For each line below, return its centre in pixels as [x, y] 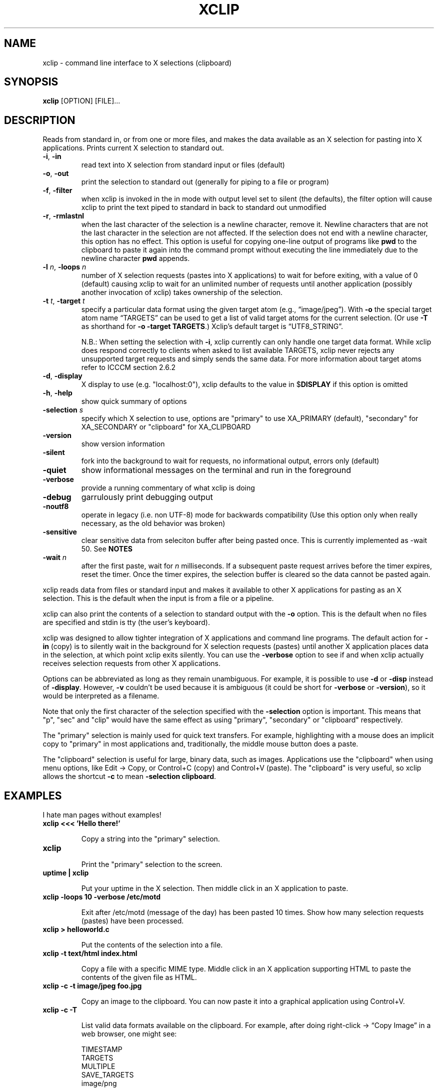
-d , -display [62, 376]
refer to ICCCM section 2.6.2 [128, 367]
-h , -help [57, 393]
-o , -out [56, 173]
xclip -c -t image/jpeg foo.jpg [92, 986]
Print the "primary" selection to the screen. [152, 864]
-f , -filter [57, 190]
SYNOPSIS [31, 82]
